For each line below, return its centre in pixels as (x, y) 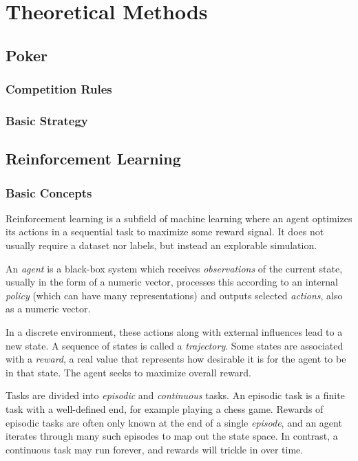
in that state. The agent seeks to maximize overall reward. (128, 372)
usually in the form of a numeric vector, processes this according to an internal (172, 282)
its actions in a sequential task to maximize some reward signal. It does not (165, 232)
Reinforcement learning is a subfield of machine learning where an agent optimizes (179, 218)
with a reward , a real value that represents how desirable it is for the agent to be (176, 359)
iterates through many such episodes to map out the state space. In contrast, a (172, 436)
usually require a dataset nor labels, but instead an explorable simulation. (161, 245)
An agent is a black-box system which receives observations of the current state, (174, 268)
